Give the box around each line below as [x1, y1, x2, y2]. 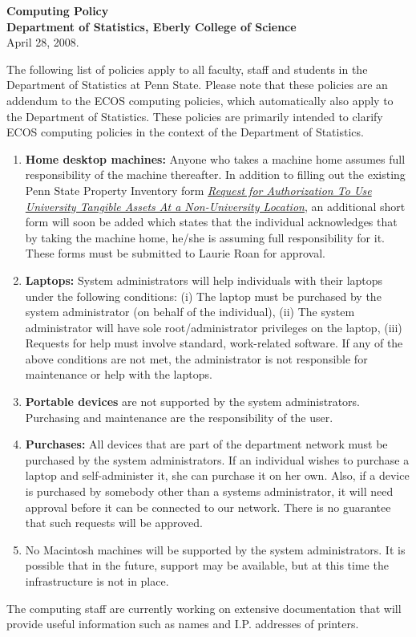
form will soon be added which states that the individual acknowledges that [25, 213, 398, 230]
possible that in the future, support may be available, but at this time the [25, 557, 389, 574]
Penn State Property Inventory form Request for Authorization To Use [25, 181, 372, 198]
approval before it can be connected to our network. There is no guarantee [25, 498, 391, 515]
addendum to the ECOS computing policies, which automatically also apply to [6, 91, 394, 108]
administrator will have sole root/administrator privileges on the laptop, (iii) [25, 318, 402, 335]
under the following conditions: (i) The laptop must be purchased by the [25, 287, 382, 304]
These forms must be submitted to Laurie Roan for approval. [25, 245, 325, 262]
